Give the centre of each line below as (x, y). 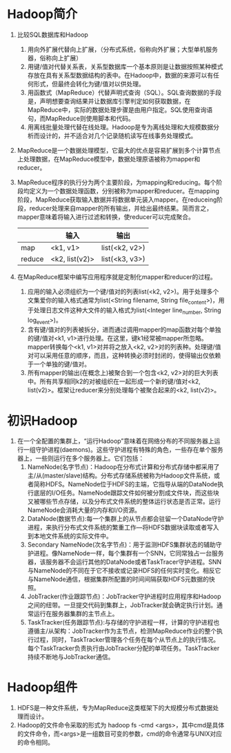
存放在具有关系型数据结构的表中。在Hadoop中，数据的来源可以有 (120, 75)
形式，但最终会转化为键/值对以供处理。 (89, 84)
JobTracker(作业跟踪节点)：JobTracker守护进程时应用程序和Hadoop (124, 597)
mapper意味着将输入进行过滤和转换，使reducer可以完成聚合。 (106, 217)
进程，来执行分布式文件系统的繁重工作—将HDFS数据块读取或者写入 (123, 527)
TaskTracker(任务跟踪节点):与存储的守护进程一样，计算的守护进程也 (123, 622)
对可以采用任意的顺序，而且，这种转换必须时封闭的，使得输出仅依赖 (124, 356)
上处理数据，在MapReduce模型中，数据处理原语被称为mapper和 (109, 159)
